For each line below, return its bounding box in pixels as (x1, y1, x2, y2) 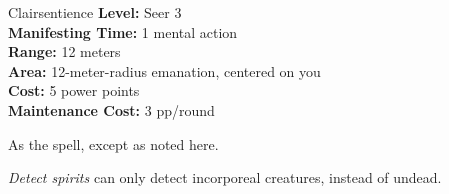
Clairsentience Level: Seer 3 (8, 2, 182, 22)
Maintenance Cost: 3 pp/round (8, 99, 215, 120)
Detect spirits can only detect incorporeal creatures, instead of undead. (8, 167, 442, 188)
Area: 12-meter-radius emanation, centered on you (8, 60, 321, 81)
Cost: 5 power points (8, 80, 140, 101)
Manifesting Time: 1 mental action (8, 21, 238, 42)
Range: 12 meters (8, 41, 121, 62)
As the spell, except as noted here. (8, 133, 219, 154)
